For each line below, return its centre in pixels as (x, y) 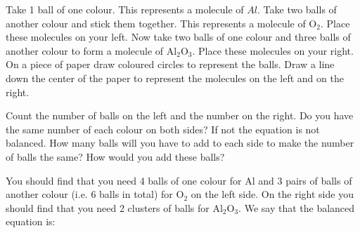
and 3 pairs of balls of (305, 180)
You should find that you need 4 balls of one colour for (124, 180)
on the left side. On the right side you (272, 194)
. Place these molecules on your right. (273, 50)
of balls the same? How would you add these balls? (115, 156)
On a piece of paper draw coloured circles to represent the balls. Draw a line (170, 64)
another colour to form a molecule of (85, 50)
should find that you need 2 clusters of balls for (108, 207)
